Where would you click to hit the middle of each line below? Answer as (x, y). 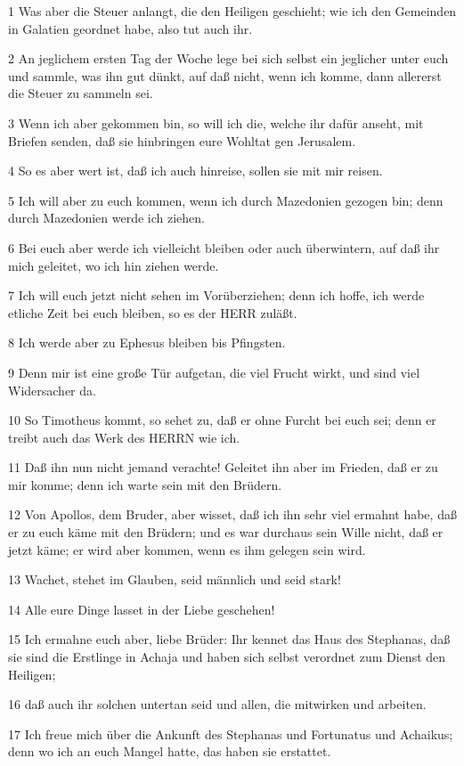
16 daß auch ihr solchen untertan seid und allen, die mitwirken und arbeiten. (217, 704)
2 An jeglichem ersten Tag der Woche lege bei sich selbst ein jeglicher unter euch (228, 58)
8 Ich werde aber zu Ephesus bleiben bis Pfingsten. (147, 342)
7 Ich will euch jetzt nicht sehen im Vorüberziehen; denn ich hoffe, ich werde (216, 295)
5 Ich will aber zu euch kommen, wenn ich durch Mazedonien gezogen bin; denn (226, 200)
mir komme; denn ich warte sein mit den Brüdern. (145, 484)
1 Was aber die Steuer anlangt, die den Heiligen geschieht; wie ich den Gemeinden (232, 11)
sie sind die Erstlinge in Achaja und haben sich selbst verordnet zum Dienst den (227, 657)
